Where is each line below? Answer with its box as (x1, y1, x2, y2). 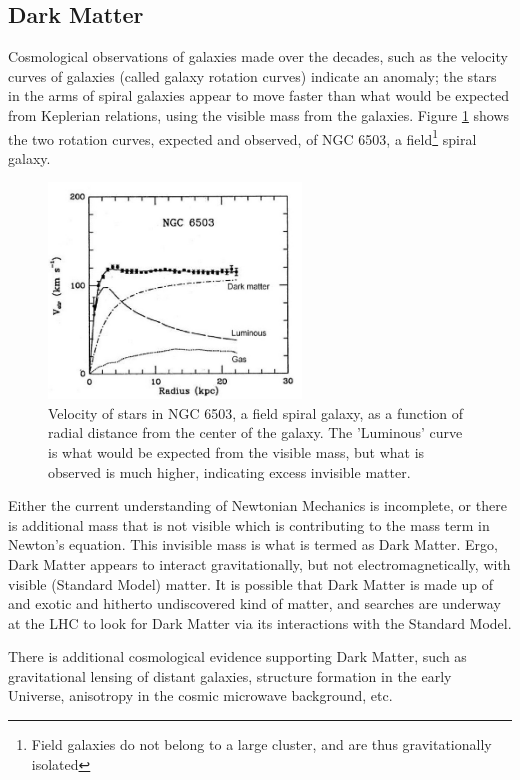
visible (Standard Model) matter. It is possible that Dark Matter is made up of (8, 573, 493, 594)
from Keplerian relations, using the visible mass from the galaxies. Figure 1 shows (8, 104, 510, 125)
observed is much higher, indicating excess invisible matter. (48, 461, 411, 482)
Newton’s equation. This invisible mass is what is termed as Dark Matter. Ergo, (8, 534, 498, 555)
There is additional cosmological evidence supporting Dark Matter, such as (8, 646, 467, 667)
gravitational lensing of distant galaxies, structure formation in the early (8, 665, 452, 686)
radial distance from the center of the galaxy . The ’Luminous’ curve (48, 422, 463, 443)
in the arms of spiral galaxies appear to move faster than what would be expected (8, 85, 509, 106)
